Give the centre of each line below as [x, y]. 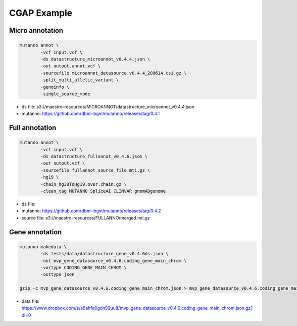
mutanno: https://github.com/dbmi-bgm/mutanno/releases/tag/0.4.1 [91, 113]
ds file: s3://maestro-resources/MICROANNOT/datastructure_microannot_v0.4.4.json [108, 107]
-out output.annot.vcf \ [71, 66]
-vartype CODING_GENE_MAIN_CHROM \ [84, 267]
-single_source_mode [65, 94]
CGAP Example [41, 13]
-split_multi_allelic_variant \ [79, 80]
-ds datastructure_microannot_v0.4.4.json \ [95, 59]
